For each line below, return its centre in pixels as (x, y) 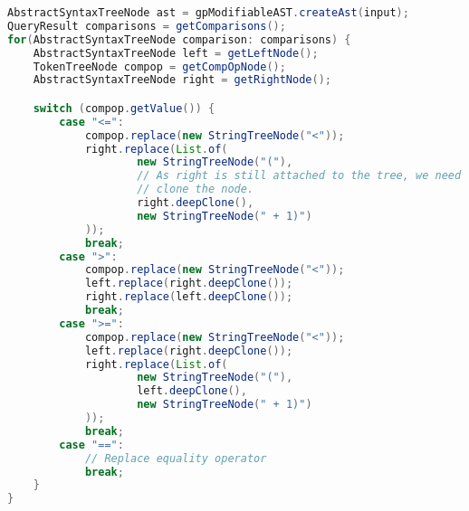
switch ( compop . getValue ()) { (124, 108)
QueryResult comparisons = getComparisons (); (147, 26)
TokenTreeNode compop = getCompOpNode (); (159, 66)
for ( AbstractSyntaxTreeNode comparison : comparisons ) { (179, 39)
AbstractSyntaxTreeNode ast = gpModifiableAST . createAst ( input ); (208, 13)
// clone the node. (196, 189)
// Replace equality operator (176, 458)
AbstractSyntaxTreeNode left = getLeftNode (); (176, 53)
